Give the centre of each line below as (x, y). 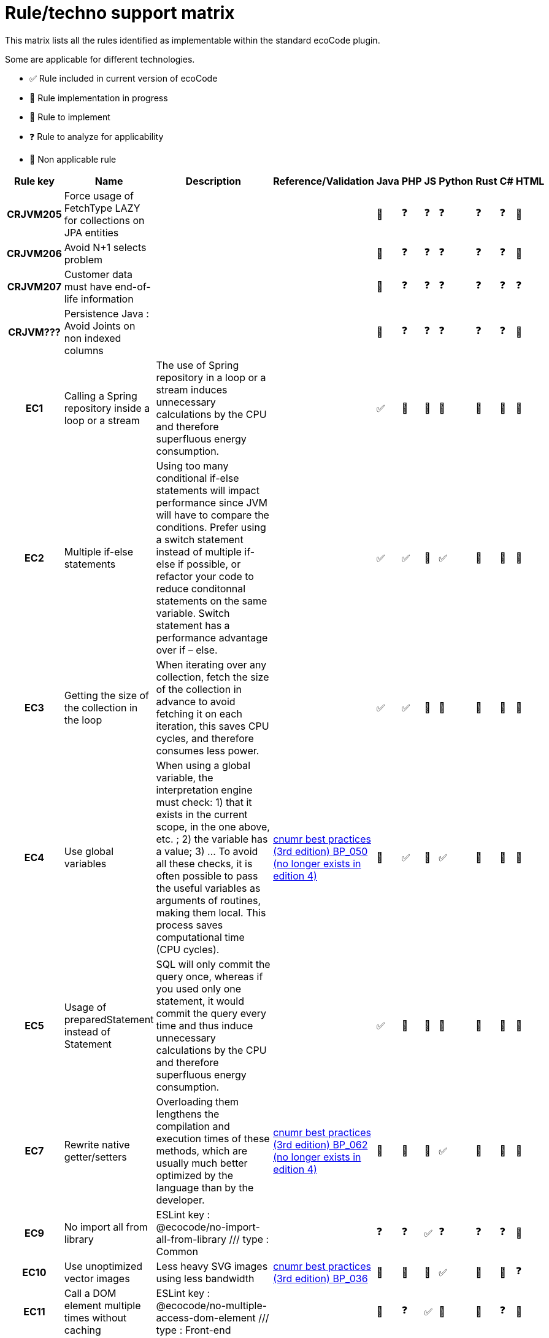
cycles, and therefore (205, 738)
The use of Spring (198, 365)
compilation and (193, 1126)
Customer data (98, 274)
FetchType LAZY (102, 208)
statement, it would (200, 1001)
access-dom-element (206, 1317)
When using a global (203, 765)
